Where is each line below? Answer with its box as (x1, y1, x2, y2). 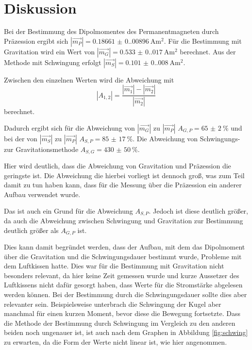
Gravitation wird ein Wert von (4, 46, 95, 56)
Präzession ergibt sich (4, 35, 68, 46)
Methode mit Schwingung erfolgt (4, 57, 101, 67)
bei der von (4, 133, 37, 143)
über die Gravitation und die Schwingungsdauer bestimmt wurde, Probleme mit (4, 251, 242, 261)
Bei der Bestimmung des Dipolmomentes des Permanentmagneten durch (4, 26, 219, 36)
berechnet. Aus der (180, 46, 236, 56)
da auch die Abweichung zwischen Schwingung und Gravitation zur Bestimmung (4, 216, 243, 226)
